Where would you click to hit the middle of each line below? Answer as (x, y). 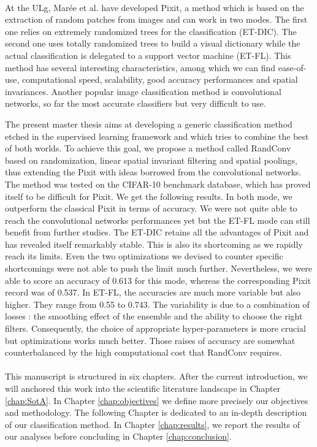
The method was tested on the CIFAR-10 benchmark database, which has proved (158, 184)
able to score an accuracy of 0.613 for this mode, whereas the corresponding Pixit (158, 280)
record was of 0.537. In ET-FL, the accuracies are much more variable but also (153, 292)
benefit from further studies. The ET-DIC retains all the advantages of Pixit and (157, 232)
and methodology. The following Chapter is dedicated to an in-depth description (156, 412)
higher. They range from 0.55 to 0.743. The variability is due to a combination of (157, 304)
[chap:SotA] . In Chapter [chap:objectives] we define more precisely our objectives (157, 400)
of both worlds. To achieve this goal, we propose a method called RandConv (148, 148)
